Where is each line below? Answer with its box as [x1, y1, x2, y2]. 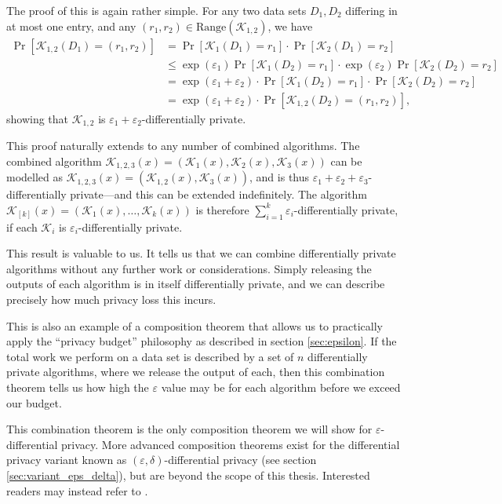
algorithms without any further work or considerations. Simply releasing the [6, 260, 372, 276]
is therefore [195, 201, 249, 217]
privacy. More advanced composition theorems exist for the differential [61, 436, 400, 452]
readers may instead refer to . [6, 482, 148, 499]
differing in [345, 2, 398, 18]
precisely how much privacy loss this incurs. [6, 290, 216, 307]
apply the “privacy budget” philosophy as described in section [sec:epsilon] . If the [6, 333, 397, 349]
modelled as [6, 169, 64, 185]
